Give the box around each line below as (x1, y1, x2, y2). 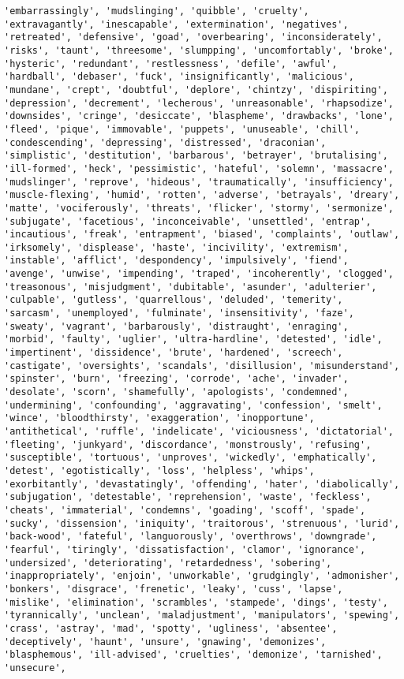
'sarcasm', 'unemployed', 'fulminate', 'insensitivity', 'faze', (4, 308, 354, 319)
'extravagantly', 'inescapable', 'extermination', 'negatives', (4, 18, 349, 30)
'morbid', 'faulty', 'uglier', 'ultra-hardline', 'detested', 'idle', (4, 334, 383, 345)
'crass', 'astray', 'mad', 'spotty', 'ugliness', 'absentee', (4, 622, 338, 634)
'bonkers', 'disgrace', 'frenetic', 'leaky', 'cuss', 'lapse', (4, 583, 343, 595)
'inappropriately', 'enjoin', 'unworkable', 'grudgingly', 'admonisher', (4, 570, 400, 582)
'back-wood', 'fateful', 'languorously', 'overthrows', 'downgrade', (4, 531, 377, 543)
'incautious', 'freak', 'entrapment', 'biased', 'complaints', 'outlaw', (4, 229, 400, 241)
